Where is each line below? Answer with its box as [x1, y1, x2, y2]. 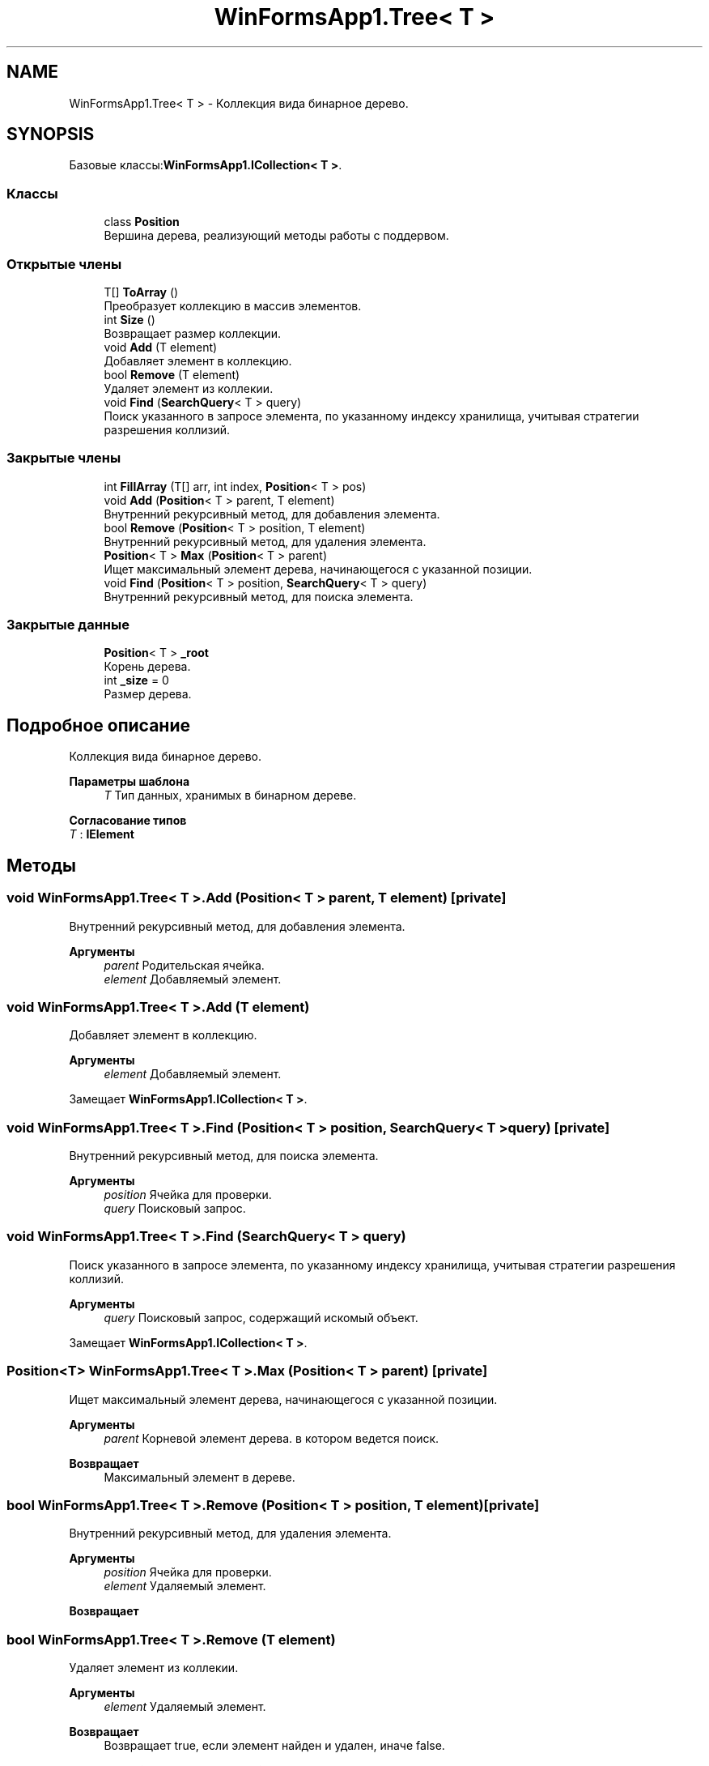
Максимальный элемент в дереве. [104, 1470, 295, 1484]
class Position [104, 215, 180, 229]
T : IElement [69, 827, 134, 842]
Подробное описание [6, 715, 190, 736]
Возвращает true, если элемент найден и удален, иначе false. [104, 1738, 445, 1752]
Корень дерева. [104, 659, 191, 674]
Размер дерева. [104, 687, 192, 702]
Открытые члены [6, 255, 122, 272]
